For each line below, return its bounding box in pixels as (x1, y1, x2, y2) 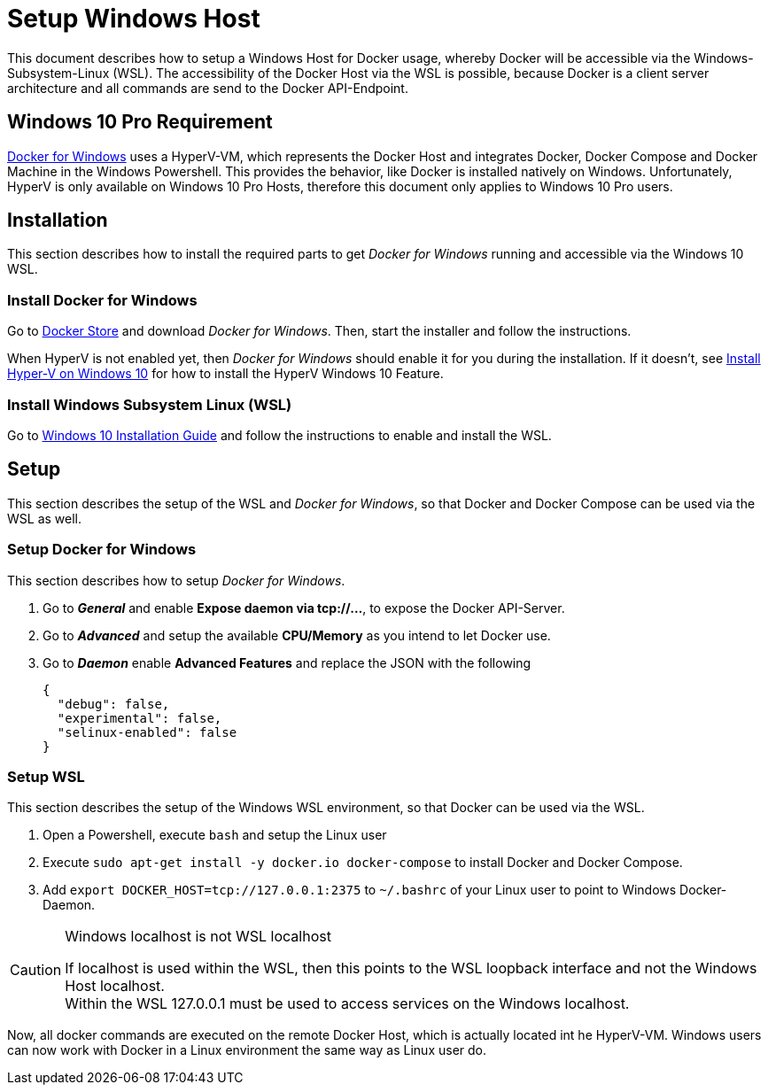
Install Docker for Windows (7, 290, 198, 309)
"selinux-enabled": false (57, 724, 237, 740)
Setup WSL (7, 767, 85, 786)
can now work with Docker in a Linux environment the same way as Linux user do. (7, 1042, 486, 1058)
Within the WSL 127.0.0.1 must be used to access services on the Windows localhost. (65, 995, 630, 1013)
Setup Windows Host (7, 4, 260, 34)
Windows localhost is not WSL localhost (65, 927, 331, 946)
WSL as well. (7, 510, 81, 526)
